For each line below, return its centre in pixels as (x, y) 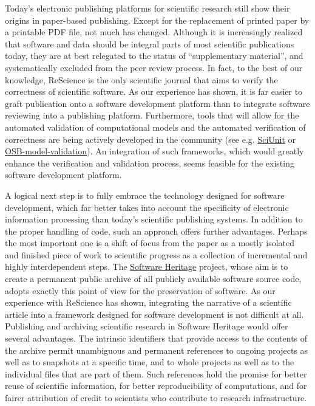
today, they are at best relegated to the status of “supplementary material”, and (154, 56)
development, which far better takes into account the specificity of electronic (147, 207)
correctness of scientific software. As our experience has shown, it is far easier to (154, 91)
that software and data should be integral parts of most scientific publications (150, 43)
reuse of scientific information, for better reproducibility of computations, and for (156, 386)
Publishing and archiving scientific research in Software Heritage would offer (147, 326)
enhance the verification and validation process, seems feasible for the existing (150, 163)
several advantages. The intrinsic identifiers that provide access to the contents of (156, 338)
